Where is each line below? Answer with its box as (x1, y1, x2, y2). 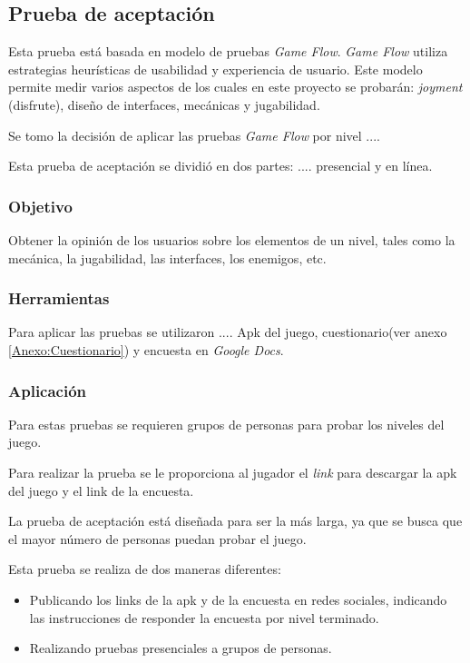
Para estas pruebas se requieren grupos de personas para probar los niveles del (8, 414, 445, 433)
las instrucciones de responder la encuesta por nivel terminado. (29, 608, 379, 627)
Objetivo (8, 194, 73, 217)
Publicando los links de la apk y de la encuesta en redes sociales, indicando (29, 589, 447, 609)
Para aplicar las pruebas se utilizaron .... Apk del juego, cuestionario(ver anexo (8, 322, 447, 341)
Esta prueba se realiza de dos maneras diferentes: (8, 559, 281, 579)
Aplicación (8, 379, 87, 401)
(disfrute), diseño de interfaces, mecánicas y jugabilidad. (8, 94, 320, 114)
